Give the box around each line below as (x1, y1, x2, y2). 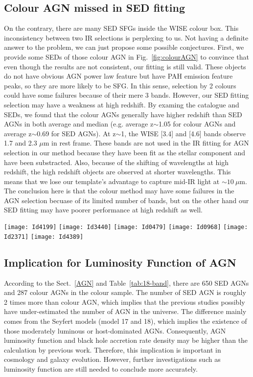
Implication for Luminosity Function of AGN (4, 254, 236, 270)
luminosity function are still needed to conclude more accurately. (4, 363, 198, 374)
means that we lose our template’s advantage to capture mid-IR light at (4, 176, 220, 186)
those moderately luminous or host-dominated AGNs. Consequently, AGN (4, 325, 226, 335)
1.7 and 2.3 (4, 138, 37, 148)
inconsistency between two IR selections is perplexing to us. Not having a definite (4, 32, 249, 42)
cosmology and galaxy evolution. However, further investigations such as (4, 354, 221, 364)
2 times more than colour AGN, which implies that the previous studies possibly (4, 296, 245, 307)
